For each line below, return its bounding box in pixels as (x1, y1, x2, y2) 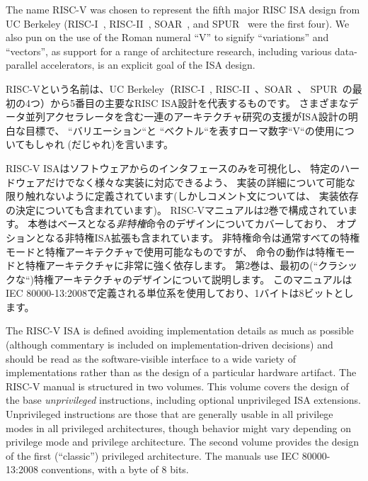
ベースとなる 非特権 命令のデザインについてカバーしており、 (57, 216, 333, 231)
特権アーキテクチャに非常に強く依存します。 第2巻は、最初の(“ (25, 258, 318, 273)
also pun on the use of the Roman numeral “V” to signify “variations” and (6, 30, 329, 45)
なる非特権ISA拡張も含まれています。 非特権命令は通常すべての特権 (45, 230, 360, 244)
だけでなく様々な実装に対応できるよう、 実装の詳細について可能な (45, 174, 355, 189)
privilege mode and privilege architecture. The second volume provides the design (6, 434, 359, 449)
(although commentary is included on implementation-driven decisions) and (6, 337, 333, 352)
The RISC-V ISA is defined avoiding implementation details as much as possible (6, 323, 354, 338)
